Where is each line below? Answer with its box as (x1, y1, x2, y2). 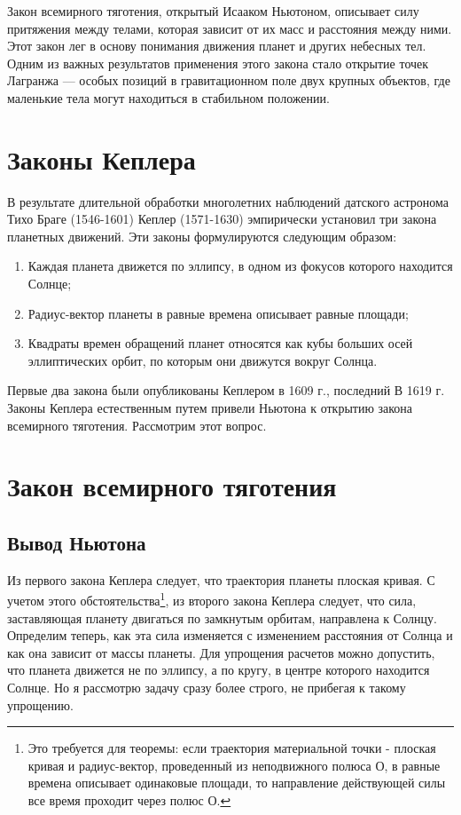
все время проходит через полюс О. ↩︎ (27, 790, 231, 809)
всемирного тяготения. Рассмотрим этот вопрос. (7, 415, 267, 434)
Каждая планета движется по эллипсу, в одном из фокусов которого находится (27, 257, 453, 275)
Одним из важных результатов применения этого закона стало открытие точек (7, 53, 429, 72)
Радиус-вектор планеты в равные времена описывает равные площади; (27, 304, 409, 322)
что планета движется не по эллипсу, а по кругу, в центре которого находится (7, 661, 430, 679)
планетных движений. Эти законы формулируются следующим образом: (7, 226, 397, 245)
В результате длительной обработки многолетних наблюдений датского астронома (7, 192, 449, 210)
